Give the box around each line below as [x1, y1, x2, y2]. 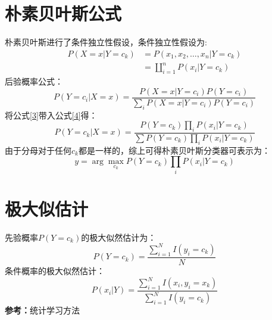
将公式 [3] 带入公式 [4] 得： [5, 108, 98, 121]
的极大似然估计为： [81, 231, 157, 243]
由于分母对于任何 [5, 144, 71, 156]
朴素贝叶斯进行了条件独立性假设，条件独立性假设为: [5, 36, 207, 48]
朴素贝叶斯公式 [5, 1, 122, 26]
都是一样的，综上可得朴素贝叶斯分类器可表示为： [78, 144, 270, 156]
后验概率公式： [5, 75, 63, 88]
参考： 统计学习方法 [5, 304, 80, 316]
